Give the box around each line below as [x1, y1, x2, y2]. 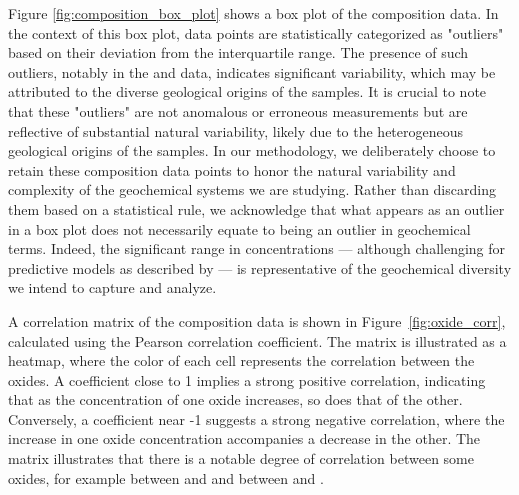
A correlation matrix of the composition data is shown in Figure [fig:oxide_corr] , [8, 310, 506, 331]
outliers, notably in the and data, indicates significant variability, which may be [8, 61, 496, 82]
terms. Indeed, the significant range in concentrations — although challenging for [8, 238, 506, 259]
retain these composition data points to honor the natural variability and [8, 159, 456, 180]
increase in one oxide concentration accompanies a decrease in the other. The [8, 428, 481, 449]
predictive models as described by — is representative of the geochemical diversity [8, 257, 512, 278]
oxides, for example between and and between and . [8, 467, 324, 488]
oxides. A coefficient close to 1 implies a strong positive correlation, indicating [8, 369, 486, 390]
